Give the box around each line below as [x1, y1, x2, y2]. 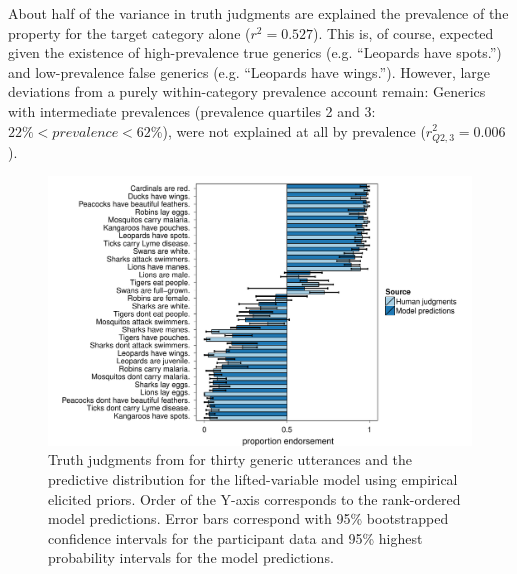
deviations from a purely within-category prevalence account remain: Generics [8, 81, 486, 102]
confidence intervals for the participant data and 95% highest [48, 527, 423, 548]
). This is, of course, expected [313, 22, 494, 43]
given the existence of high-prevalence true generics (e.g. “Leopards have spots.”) [8, 42, 502, 63]
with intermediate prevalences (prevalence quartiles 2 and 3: [8, 100, 376, 121]
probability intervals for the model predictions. [48, 547, 334, 568]
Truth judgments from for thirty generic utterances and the [48, 449, 413, 470]
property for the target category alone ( [8, 22, 251, 43]
